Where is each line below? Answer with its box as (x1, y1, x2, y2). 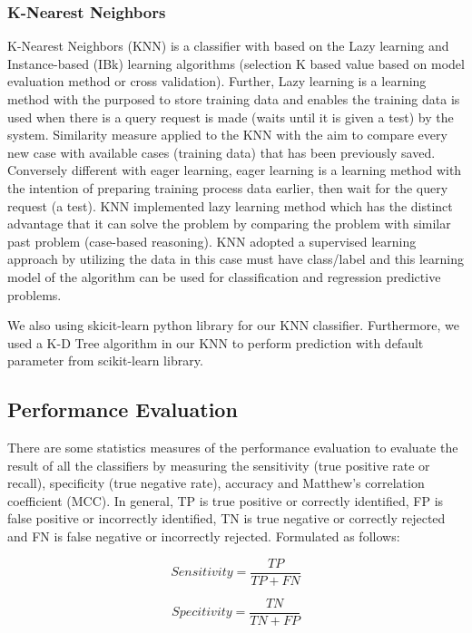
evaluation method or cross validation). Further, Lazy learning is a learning (7, 72, 427, 91)
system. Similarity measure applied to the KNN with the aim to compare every (7, 125, 447, 144)
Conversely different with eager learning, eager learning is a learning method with (7, 161, 462, 180)
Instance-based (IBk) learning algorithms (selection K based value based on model (7, 54, 465, 73)
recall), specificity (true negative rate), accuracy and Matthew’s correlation (7, 473, 425, 492)
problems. (7, 285, 62, 304)
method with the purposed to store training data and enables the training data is (7, 90, 460, 108)
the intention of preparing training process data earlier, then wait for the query (7, 178, 448, 197)
